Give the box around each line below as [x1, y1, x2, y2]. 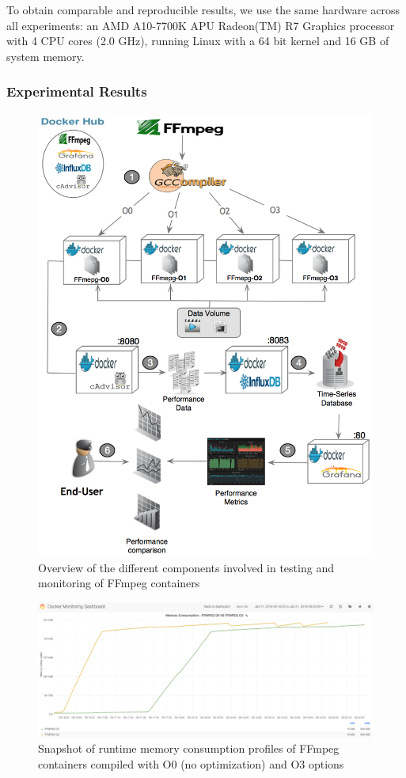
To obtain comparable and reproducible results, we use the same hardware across [6, 2, 400, 17]
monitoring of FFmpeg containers [38, 575, 200, 591]
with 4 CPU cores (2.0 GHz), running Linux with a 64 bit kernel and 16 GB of [6, 32, 389, 49]
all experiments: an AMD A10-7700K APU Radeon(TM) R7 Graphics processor [6, 17, 395, 33]
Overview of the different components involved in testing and [38, 559, 334, 575]
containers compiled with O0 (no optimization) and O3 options [38, 756, 344, 772]
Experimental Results [6, 82, 147, 101]
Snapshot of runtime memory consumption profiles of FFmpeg [38, 740, 340, 757]
